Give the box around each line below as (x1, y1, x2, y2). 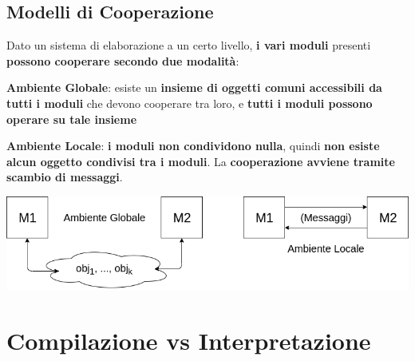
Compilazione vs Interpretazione (6, 323, 371, 356)
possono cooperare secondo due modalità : (6, 52, 239, 69)
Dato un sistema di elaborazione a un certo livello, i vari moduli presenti (6, 37, 371, 54)
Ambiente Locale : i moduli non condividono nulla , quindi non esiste (6, 137, 380, 154)
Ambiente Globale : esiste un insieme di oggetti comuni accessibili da (6, 79, 382, 96)
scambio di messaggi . (6, 169, 123, 185)
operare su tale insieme (6, 110, 137, 127)
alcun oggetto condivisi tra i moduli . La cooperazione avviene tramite (6, 153, 395, 169)
